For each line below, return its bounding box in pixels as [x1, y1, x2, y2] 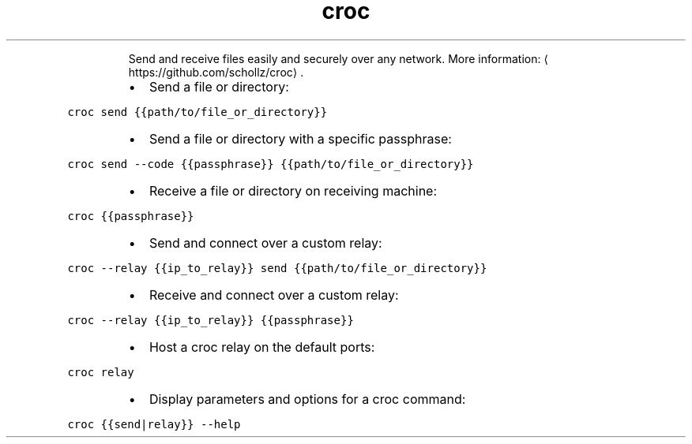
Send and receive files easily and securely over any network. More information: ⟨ [128, 51, 548, 65]
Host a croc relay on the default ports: [149, 338, 375, 355]
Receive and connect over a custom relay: [149, 286, 399, 303]
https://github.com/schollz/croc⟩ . [128, 65, 304, 79]
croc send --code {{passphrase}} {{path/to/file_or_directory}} [67, 157, 474, 170]
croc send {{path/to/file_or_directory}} [67, 105, 328, 118]
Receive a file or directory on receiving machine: [149, 182, 438, 199]
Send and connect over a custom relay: [149, 234, 382, 251]
